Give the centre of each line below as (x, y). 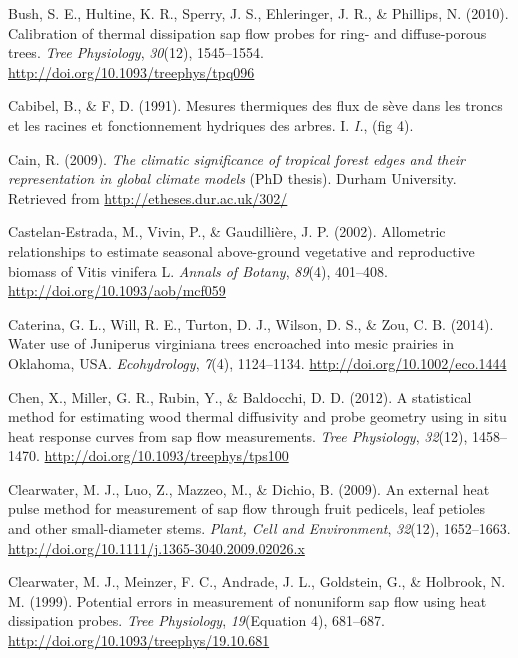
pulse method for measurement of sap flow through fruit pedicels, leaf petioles (246, 508)
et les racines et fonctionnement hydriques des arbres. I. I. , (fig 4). (211, 124)
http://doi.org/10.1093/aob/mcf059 (117, 290)
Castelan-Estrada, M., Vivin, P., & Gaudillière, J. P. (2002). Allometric (227, 231)
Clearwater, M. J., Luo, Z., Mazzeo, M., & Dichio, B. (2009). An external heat (249, 488)
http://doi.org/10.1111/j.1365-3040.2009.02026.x (156, 547)
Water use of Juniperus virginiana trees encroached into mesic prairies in (231, 343)
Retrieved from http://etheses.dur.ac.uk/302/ (148, 197)
